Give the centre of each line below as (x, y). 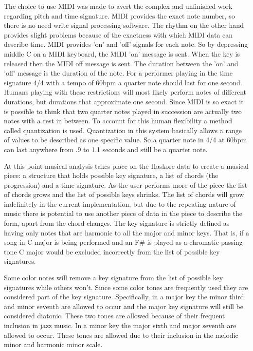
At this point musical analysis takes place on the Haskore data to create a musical (126, 166)
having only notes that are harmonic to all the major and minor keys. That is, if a (127, 232)
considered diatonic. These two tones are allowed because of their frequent (115, 316)
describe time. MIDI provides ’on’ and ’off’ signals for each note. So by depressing (126, 44)
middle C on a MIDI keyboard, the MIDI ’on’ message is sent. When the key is (122, 53)
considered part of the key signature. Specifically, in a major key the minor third (124, 297)
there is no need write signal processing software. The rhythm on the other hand (124, 25)
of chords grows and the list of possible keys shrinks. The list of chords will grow (124, 194)
